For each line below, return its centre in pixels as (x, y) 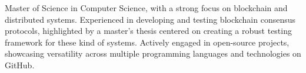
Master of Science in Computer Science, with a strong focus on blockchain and (146, 8)
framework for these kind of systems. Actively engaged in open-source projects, (147, 42)
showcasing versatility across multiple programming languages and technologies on (153, 53)
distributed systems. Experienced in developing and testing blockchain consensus (150, 19)
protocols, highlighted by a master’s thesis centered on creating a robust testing (148, 31)
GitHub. (20, 65)
